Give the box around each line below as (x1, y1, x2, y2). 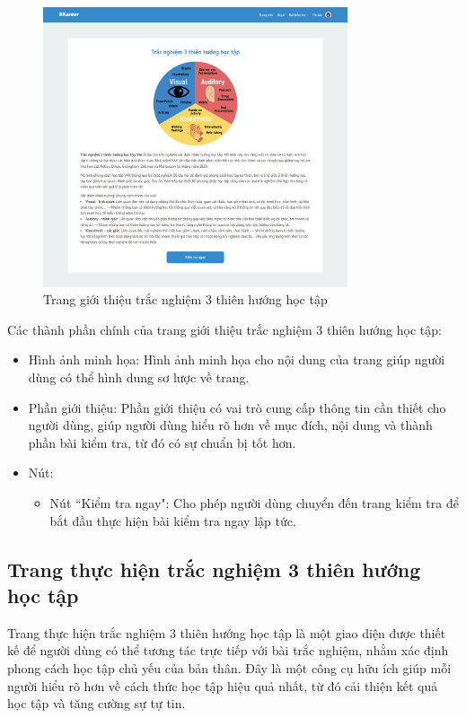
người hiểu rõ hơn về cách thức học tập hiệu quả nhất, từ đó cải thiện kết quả (7, 676, 438, 695)
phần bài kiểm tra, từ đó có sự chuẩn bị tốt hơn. (28, 433, 296, 451)
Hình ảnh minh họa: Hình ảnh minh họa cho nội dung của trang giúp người (28, 350, 445, 369)
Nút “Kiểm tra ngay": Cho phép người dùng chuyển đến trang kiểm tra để (49, 494, 459, 512)
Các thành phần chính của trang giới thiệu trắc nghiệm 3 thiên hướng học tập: (7, 320, 442, 338)
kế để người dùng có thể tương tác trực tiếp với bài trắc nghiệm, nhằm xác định (7, 641, 449, 660)
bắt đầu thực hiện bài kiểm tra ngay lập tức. (49, 511, 296, 530)
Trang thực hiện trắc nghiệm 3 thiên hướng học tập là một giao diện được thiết (7, 623, 446, 642)
